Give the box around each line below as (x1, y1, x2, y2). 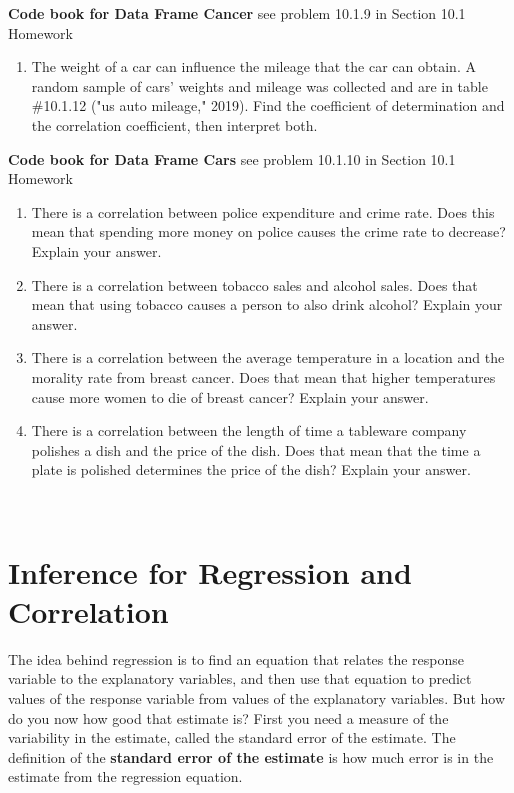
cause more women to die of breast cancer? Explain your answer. (31, 386, 429, 407)
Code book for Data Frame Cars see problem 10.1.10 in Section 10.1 (8, 148, 456, 169)
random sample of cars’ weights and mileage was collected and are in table (31, 75, 488, 96)
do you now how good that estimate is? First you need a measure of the (8, 707, 449, 728)
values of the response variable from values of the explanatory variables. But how (8, 687, 505, 708)
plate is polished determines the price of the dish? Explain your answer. (31, 459, 471, 480)
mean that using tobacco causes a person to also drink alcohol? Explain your (31, 294, 503, 315)
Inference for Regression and (8, 551, 412, 592)
